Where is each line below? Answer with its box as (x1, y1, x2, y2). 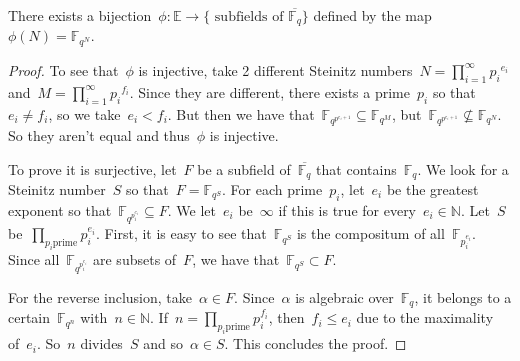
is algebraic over (295, 286, 394, 307)
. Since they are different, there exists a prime (129, 81, 410, 102)
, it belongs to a (414, 286, 512, 307)
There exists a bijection (8, 5, 152, 25)
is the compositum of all (296, 223, 445, 244)
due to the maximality (356, 307, 494, 328)
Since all (8, 249, 60, 270)
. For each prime (222, 179, 323, 200)
